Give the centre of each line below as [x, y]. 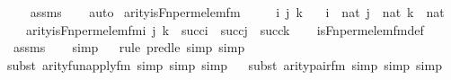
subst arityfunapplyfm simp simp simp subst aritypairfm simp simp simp [225, 64]
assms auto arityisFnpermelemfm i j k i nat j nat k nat [237, 12]
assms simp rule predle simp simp [129, 47]
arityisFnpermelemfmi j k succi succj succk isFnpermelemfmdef [225, 29]
